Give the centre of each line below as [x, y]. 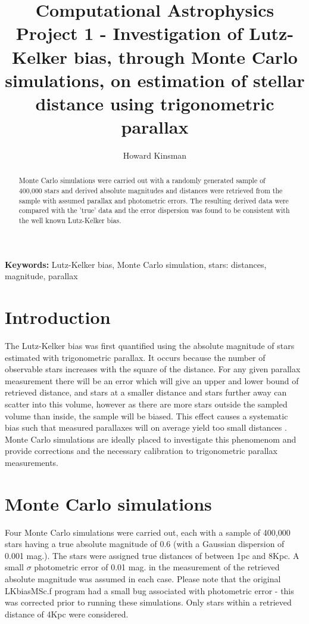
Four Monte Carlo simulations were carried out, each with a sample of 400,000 [148, 532]
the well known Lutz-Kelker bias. [70, 220]
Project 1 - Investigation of [129, 33]
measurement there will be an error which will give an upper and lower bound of [152, 380]
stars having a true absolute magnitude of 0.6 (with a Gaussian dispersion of [145, 544]
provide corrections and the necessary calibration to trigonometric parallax [141, 451]
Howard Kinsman [155, 155]
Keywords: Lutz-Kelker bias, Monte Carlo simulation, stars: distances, [136, 264]
